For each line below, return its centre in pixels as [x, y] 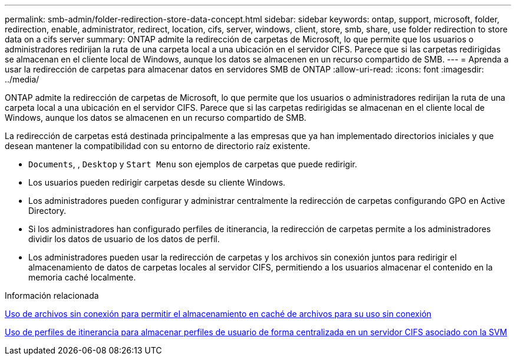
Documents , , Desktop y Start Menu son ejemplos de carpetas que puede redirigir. [193, 164]
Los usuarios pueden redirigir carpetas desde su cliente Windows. [157, 182]
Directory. [47, 211]
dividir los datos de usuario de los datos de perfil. [124, 239]
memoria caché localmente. [82, 277]
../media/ [22, 79]
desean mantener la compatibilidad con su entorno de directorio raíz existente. [158, 146]
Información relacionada [52, 295]
